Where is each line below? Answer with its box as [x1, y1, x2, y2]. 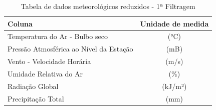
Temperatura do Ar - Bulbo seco [8, 31, 108, 41]
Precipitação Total [8, 93, 64, 103]
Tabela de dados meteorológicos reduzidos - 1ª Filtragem [21, 1, 195, 11]
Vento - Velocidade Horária [8, 56, 91, 66]
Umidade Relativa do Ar [8, 68, 83, 78]
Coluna [8, 18, 33, 28]
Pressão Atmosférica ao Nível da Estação [8, 43, 133, 54]
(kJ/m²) [162, 80, 187, 91]
